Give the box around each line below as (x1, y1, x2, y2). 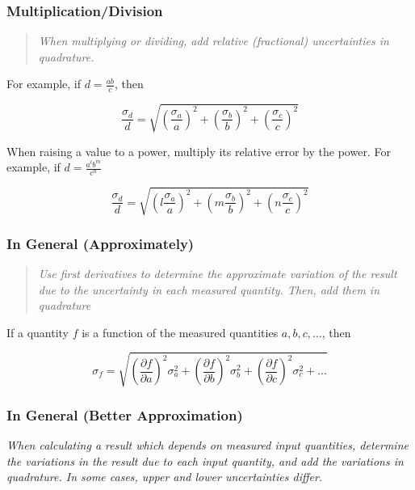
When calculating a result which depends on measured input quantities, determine (6, 437, 409, 454)
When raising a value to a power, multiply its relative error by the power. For (6, 142, 391, 159)
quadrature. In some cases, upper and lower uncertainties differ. (6, 468, 323, 485)
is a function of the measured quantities (82, 323, 279, 340)
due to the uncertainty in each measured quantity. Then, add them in (38, 281, 380, 298)
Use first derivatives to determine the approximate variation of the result (38, 264, 397, 281)
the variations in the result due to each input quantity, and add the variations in (6, 452, 404, 469)
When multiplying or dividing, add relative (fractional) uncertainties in (38, 32, 389, 49)
